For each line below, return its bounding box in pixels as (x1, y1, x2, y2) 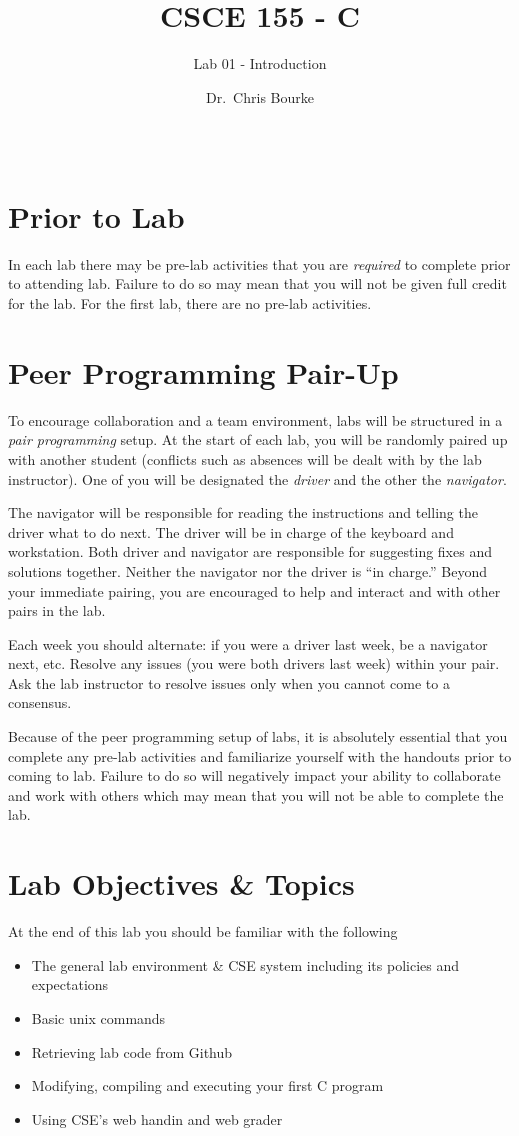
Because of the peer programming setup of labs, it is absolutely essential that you (8, 726, 508, 747)
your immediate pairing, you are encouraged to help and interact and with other (8, 580, 501, 601)
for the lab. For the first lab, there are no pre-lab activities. (8, 293, 372, 314)
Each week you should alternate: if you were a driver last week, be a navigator (8, 633, 488, 654)
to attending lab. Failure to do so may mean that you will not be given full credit (8, 273, 507, 294)
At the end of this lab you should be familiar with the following (8, 921, 398, 942)
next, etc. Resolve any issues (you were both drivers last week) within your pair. (8, 653, 500, 674)
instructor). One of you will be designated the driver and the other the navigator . (8, 468, 507, 489)
